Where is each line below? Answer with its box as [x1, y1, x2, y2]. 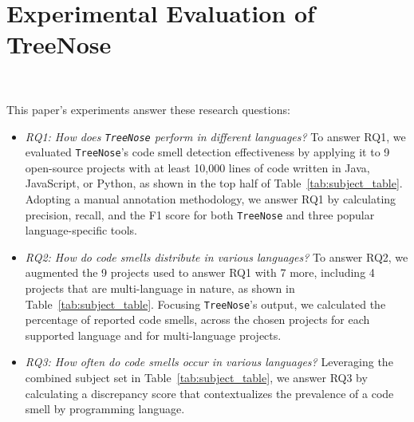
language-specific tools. [25, 222, 137, 239]
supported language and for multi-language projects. [25, 326, 282, 343]
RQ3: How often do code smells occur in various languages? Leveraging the [25, 353, 393, 370]
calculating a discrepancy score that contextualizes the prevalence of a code [25, 385, 394, 401]
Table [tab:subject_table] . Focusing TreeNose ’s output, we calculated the [25, 295, 386, 312]
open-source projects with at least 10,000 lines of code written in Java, [25, 159, 370, 176]
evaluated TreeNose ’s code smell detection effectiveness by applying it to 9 [25, 144, 390, 160]
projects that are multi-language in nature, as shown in [25, 280, 295, 297]
